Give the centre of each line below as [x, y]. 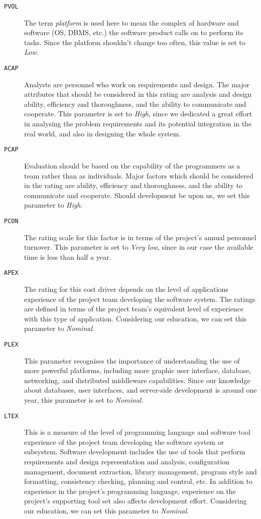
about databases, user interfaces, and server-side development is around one [141, 390]
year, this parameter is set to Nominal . [84, 399]
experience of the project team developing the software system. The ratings [140, 299]
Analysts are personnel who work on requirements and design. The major [137, 84]
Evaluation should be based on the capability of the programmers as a [132, 165]
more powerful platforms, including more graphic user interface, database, [138, 370]
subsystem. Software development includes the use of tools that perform [135, 452]
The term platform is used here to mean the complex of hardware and [132, 22]
